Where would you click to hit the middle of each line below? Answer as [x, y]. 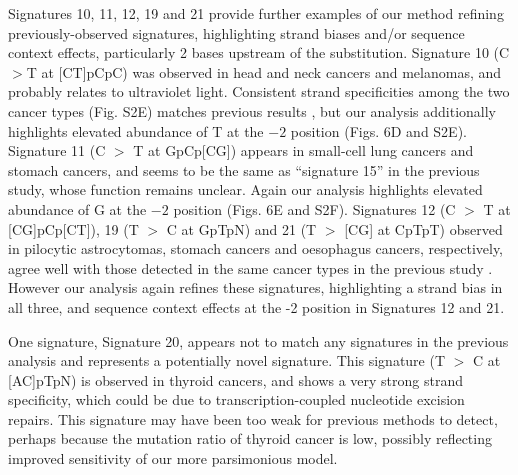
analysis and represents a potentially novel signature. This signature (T [227, 360]
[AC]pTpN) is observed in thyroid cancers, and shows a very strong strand [235, 379]
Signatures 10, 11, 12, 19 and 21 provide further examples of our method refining [256, 13]
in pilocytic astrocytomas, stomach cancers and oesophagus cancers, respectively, [256, 248]
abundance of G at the [77, 208]
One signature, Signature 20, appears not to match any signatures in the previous [258, 340]
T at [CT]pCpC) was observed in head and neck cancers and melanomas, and [264, 71]
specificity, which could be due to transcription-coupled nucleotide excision [236, 399]
